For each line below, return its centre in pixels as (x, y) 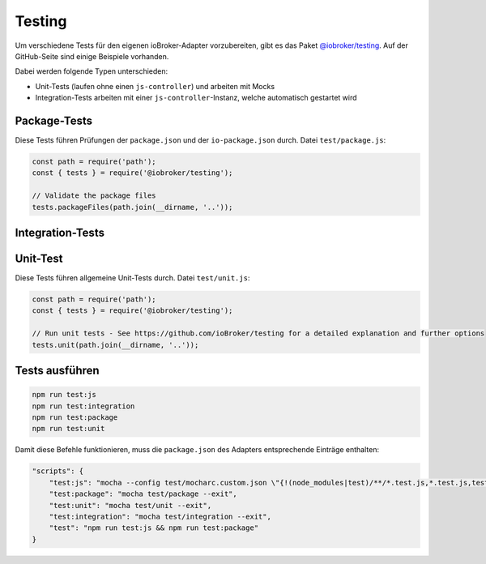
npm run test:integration (83, 406)
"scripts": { (58, 471)
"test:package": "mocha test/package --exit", (143, 494)
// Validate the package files (94, 196)
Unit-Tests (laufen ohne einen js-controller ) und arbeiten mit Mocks (155, 86)
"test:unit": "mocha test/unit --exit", (130, 505)
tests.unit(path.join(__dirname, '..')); (115, 345)
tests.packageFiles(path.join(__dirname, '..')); (132, 207)
